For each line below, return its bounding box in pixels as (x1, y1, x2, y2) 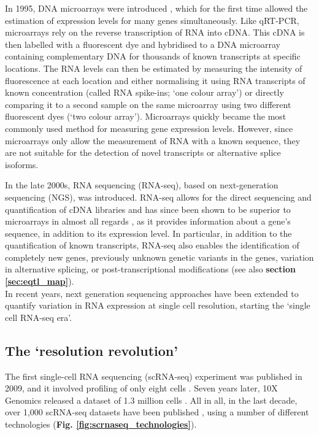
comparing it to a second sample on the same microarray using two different (5, 98, 291, 110)
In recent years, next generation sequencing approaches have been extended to (5, 287, 299, 299)
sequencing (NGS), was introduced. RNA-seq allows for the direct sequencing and (5, 190, 312, 203)
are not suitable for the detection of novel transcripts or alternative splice (5, 146, 281, 159)
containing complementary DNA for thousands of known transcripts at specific (5, 50, 301, 63)
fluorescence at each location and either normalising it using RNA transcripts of (5, 74, 306, 87)
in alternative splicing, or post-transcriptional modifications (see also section (5, 263, 296, 275)
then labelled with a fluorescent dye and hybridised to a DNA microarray (5, 37, 280, 50)
